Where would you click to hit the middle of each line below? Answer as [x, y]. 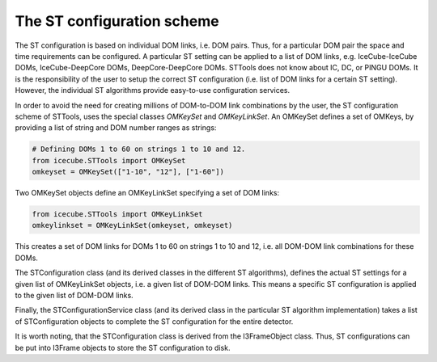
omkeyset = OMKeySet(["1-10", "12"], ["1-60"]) [128, 172]
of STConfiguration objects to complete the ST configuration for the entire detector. [154, 321]
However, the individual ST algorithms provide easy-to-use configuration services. [153, 90]
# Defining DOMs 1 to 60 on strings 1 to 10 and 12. [139, 149]
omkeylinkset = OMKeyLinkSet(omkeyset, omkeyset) [132, 225]
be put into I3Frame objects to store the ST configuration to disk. [123, 347]
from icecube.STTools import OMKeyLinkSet [117, 215]
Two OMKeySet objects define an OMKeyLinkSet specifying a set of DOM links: [147, 193]
